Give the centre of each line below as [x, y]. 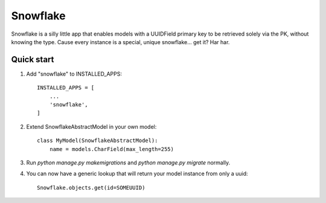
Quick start [33, 60]
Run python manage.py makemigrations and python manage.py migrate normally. [128, 163]
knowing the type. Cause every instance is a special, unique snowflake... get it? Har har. [120, 42]
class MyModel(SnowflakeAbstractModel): [97, 141]
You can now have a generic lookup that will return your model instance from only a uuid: [137, 174]
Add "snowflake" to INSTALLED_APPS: [74, 74]
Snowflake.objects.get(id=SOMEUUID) [91, 188]
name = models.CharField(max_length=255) [112, 149]
